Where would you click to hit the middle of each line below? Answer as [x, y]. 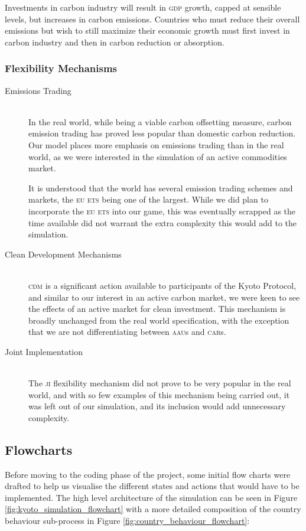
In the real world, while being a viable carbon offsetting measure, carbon [160, 121]
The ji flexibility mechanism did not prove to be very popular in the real [160, 383]
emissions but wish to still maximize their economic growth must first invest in [147, 30]
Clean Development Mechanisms [63, 254]
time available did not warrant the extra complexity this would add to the [163, 222]
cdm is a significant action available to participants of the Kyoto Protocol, [162, 285]
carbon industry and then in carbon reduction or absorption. [115, 42]
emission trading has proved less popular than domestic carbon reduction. [162, 133]
